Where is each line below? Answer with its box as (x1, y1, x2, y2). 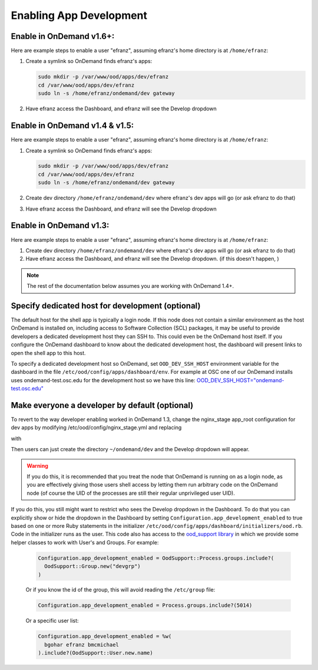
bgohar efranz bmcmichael (44, 641, 119, 648)
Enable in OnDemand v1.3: (11, 221, 110, 231)
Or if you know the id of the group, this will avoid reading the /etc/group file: (25, 586, 216, 593)
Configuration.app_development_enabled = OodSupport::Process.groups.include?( (38, 554, 274, 561)
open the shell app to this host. (11, 349, 86, 356)
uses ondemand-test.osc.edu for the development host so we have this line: (11, 376, 196, 383)
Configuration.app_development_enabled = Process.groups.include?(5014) (38, 602, 253, 609)
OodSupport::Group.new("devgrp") (44, 563, 141, 570)
